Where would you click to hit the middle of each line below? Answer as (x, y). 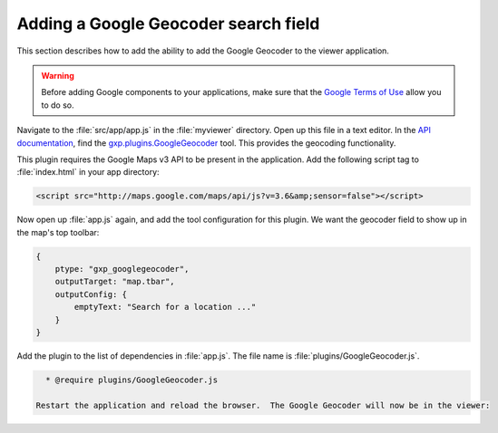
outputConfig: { (91, 294)
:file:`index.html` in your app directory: (88, 172)
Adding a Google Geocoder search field (168, 24)
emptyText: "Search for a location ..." (165, 307)
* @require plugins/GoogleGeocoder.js (132, 380)
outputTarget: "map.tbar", (115, 282)
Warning (58, 75)
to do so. (58, 105)
